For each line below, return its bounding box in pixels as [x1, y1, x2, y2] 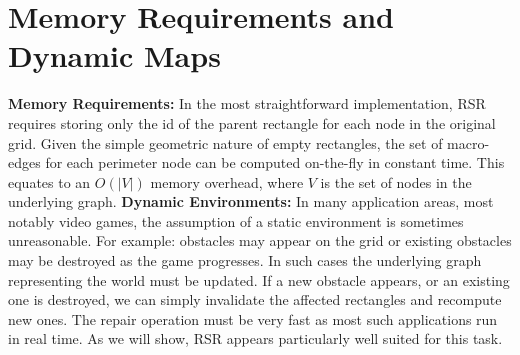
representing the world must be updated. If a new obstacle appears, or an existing [8, 269, 510, 290]
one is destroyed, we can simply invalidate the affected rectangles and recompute [8, 289, 502, 310]
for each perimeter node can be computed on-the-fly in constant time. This [45, 152, 505, 173]
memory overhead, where [150, 171, 304, 192]
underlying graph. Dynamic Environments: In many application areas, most [8, 191, 494, 212]
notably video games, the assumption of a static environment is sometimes [8, 210, 464, 231]
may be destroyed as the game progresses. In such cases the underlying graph [8, 250, 482, 271]
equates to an [8, 171, 91, 192]
